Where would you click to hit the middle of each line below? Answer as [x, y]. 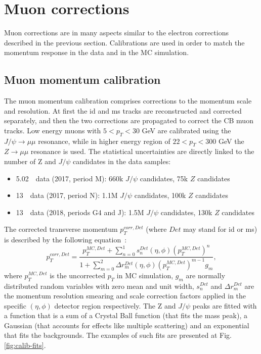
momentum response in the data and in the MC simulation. [97, 52]
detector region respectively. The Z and [115, 305]
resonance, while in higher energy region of [104, 141]
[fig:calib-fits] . [25, 345]
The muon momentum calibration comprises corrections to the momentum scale [128, 101]
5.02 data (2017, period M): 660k [70, 178]
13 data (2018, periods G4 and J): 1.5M [80, 212]
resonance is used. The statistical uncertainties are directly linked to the [142, 151]
